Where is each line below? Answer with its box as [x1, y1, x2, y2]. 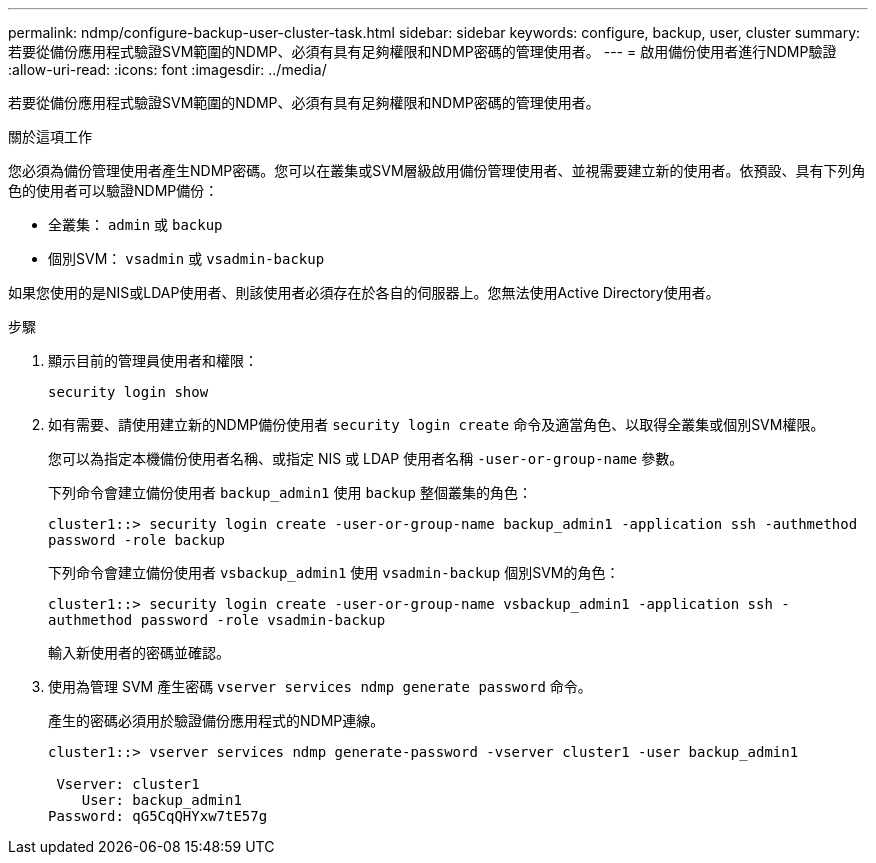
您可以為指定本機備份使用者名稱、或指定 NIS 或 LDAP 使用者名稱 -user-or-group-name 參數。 [48, 450, 684, 467]
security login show [48, 384, 209, 400]
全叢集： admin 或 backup [48, 216, 223, 233]
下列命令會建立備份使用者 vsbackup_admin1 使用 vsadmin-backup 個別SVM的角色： [48, 564, 620, 581]
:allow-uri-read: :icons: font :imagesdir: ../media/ [8, 61, 327, 78]
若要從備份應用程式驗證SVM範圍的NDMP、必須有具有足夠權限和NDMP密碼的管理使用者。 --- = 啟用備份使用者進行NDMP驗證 [8, 43, 837, 60]
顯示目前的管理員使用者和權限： [48, 352, 258, 369]
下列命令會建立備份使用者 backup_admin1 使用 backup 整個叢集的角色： [48, 484, 532, 501]
